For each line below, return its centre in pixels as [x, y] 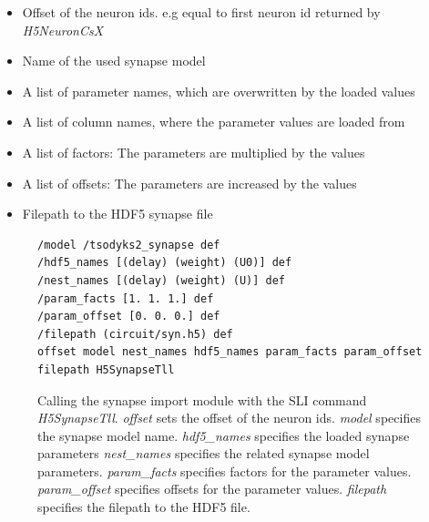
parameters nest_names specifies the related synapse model [204, 453]
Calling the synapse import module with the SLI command [202, 399]
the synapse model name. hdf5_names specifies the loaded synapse [224, 435]
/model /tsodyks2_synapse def [129, 245]
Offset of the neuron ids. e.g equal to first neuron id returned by [201, 12]
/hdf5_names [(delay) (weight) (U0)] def [165, 263]
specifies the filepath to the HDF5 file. [144, 507]
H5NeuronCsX [63, 30]
